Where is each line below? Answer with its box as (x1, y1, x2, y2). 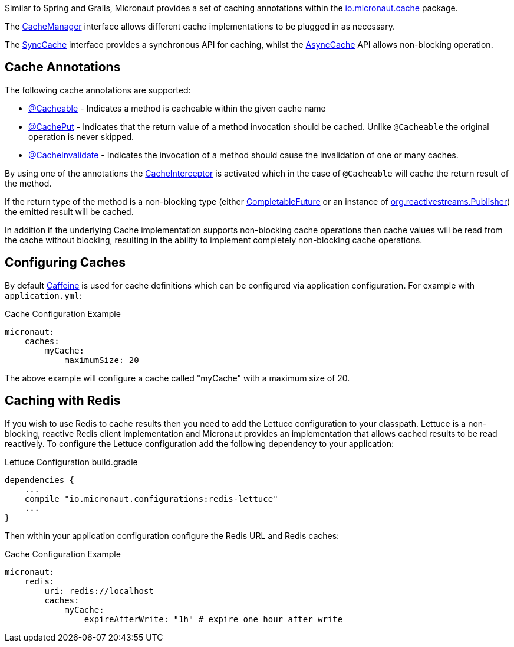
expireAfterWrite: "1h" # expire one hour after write (84, 614, 343, 624)
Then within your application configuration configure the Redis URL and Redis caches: (5, 530, 340, 541)
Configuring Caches (5, 255, 126, 270)
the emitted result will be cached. (5, 206, 134, 217)
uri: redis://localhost (44, 586, 154, 596)
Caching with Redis (5, 393, 121, 409)
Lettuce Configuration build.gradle (5, 456, 138, 467)
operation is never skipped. (28, 131, 134, 142)
